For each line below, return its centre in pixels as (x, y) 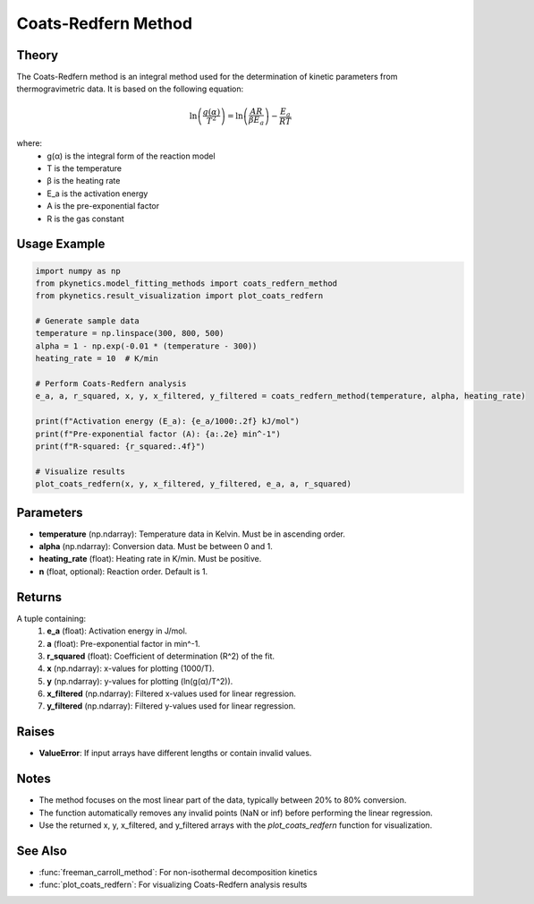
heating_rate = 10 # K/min (97, 359)
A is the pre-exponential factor (103, 206)
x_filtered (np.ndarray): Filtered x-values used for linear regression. (172, 693)
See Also (42, 851)
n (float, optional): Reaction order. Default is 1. (123, 571)
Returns (39, 597)
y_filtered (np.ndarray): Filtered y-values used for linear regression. (171, 706)
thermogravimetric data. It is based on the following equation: (130, 89)
